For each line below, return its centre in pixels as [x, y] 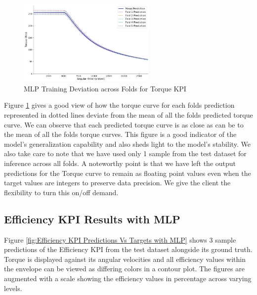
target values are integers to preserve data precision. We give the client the [117, 183]
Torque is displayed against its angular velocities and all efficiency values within [125, 259]
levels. [13, 288]
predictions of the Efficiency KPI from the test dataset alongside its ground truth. [128, 249]
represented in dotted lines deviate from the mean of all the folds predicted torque [128, 115]
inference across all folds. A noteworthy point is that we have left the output [120, 163]
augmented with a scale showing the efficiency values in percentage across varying [128, 278]
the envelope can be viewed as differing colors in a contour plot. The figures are [124, 269]
